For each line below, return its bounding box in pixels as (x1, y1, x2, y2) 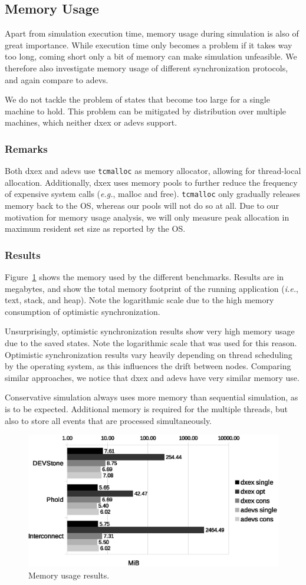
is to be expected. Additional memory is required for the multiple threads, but (5, 403, 288, 415)
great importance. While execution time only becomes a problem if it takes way (5, 38, 292, 51)
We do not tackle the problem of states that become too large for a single (5, 93, 270, 106)
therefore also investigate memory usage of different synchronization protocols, (5, 61, 288, 74)
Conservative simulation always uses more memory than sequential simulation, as (5, 391, 298, 403)
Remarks (5, 141, 48, 156)
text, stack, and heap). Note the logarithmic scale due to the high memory (5, 294, 274, 306)
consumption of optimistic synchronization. (5, 305, 160, 317)
